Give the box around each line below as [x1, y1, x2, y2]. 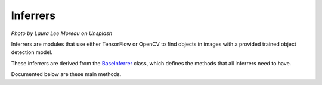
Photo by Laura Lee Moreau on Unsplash [11, 30, 113, 37]
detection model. [11, 49, 53, 56]
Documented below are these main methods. [11, 71, 122, 78]
